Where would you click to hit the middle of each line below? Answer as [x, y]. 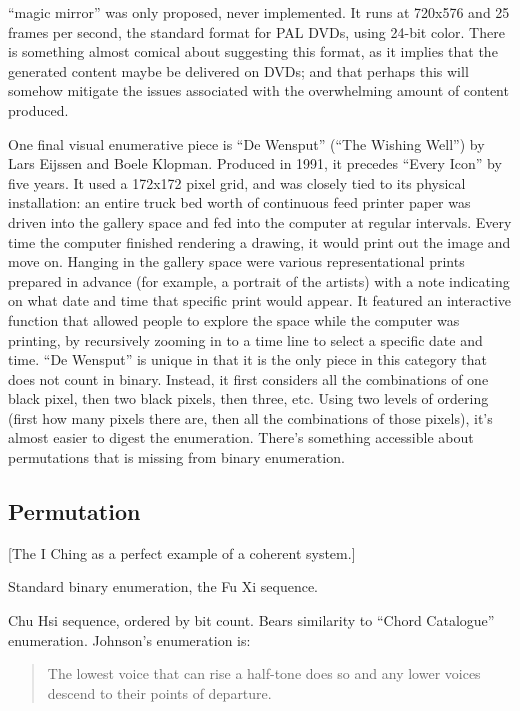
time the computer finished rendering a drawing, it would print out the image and [259, 241]
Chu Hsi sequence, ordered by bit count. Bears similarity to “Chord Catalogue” [251, 620]
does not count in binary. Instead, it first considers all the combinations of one [248, 378]
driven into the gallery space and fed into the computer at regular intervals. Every [260, 221]
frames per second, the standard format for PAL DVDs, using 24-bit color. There [256, 31]
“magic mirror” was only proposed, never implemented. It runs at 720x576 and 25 [259, 12]
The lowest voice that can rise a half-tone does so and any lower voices [264, 673]
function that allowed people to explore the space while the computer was [234, 319]
